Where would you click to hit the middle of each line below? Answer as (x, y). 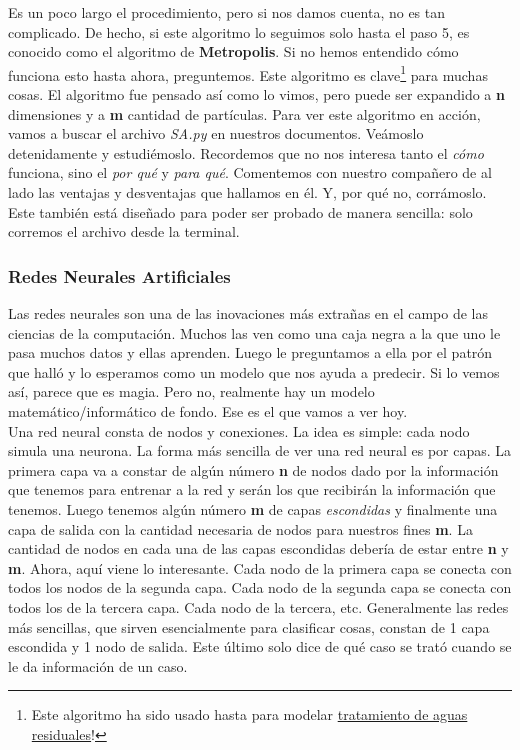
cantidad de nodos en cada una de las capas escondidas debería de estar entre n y (258, 548)
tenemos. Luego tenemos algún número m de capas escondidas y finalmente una (253, 508)
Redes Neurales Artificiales (119, 275)
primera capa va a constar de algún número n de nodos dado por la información (253, 469)
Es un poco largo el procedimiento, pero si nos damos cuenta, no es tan (227, 12)
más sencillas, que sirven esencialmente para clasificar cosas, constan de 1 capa (249, 626)
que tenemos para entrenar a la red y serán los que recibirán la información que (252, 489)
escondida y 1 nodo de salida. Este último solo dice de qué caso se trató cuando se (260, 646)
